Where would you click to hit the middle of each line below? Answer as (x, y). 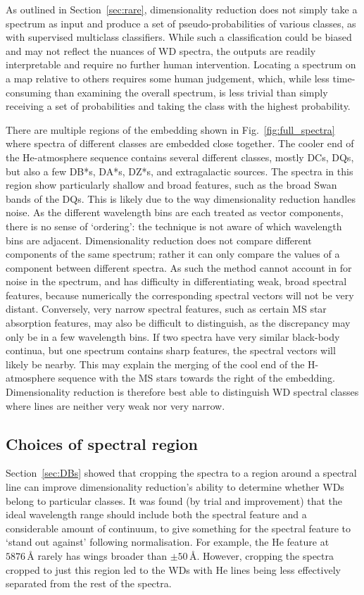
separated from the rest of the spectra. (89, 583)
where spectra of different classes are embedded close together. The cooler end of (180, 143)
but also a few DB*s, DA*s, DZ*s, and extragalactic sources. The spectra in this (180, 171)
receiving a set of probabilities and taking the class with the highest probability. (178, 106)
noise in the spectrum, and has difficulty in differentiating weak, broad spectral (176, 281)
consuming (29, 92)
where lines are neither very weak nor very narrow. (115, 405)
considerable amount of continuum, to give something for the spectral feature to (178, 528)
